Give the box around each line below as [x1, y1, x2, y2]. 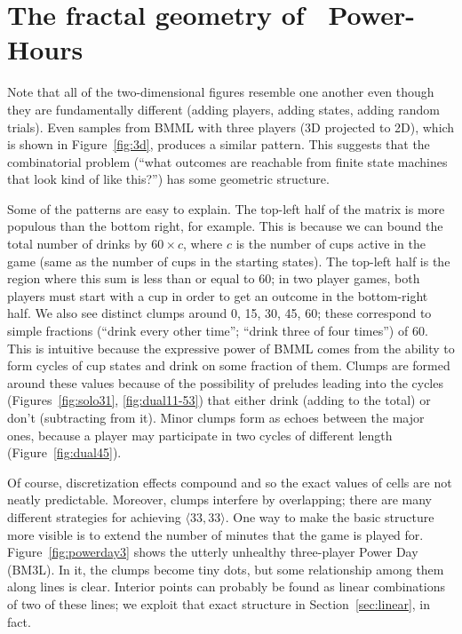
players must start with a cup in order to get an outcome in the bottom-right [7, 286, 428, 305]
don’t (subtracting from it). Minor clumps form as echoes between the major [7, 408, 425, 426]
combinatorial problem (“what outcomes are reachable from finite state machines [7, 152, 448, 170]
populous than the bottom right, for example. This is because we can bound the [7, 217, 443, 235]
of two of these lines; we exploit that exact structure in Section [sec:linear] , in [7, 594, 431, 613]
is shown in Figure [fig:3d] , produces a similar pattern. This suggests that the [7, 135, 430, 154]
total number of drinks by [7, 234, 147, 253]
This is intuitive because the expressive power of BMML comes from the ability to [7, 338, 455, 357]
